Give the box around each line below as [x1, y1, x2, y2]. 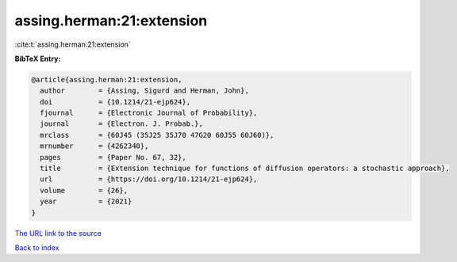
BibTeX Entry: [14, 54, 61, 63]
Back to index [14, 242, 60, 253]
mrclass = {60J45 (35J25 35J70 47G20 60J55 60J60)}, [40, 131, 275, 139]
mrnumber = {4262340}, [40, 142, 149, 150]
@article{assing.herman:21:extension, [31, 75, 182, 84]
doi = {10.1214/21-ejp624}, [40, 97, 190, 106]
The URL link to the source [14, 228, 102, 237]
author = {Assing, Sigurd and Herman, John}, [40, 86, 249, 95]
